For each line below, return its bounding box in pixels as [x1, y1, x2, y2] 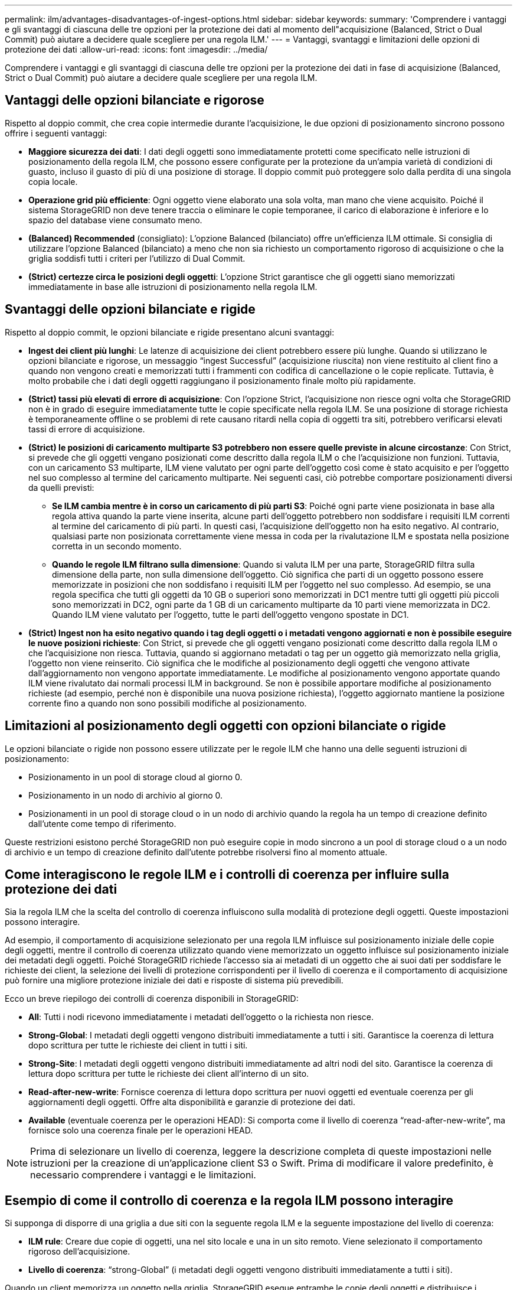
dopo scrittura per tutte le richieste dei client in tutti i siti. [28, 1040, 248, 1051]
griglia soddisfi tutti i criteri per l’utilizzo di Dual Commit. [28, 253, 246, 263]
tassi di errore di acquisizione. [28, 424, 145, 434]
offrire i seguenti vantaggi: [5, 128, 107, 138]
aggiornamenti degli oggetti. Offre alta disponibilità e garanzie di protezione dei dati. [28, 1097, 355, 1107]
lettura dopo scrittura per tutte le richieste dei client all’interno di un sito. [28, 1069, 309, 1079]
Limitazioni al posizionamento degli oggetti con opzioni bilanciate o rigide [5, 718, 446, 734]
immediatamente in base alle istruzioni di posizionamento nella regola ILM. [28, 281, 318, 292]
